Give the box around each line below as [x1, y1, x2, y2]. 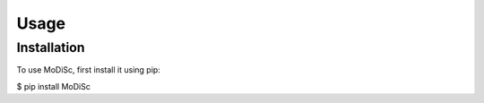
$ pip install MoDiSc [16, 81, 91, 91]
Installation [16, 39, 85, 56]
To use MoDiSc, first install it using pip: [16, 64, 160, 75]
